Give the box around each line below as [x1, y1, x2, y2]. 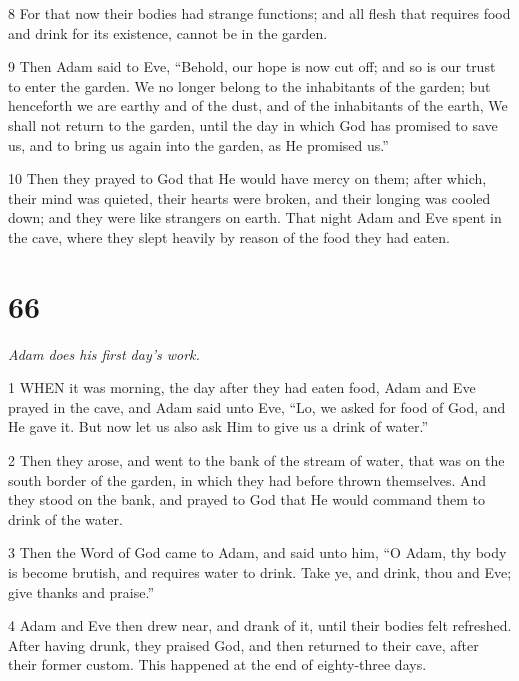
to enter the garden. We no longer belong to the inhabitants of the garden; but [8, 75, 491, 96]
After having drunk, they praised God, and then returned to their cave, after [8, 634, 479, 655]
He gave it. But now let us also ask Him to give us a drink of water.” [8, 416, 429, 437]
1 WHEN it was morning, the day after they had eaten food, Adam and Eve [8, 377, 476, 398]
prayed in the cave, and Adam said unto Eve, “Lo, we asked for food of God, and [8, 396, 506, 417]
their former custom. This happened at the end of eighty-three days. [8, 654, 427, 675]
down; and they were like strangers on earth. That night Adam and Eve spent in [8, 207, 502, 228]
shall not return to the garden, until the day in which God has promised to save [8, 114, 498, 135]
